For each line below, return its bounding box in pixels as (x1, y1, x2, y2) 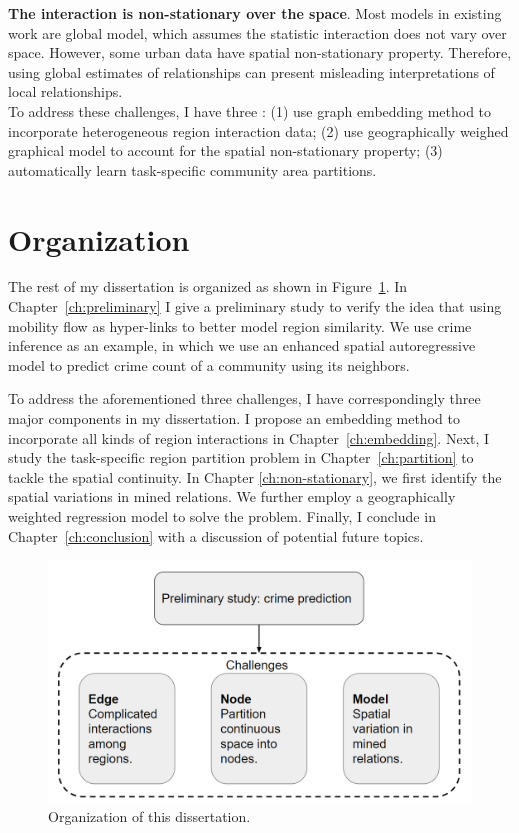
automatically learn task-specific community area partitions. (8, 159, 377, 180)
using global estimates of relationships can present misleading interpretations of (8, 61, 495, 82)
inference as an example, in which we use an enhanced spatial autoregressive (8, 335, 476, 356)
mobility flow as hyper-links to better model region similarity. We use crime (8, 315, 472, 336)
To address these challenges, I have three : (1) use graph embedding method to (8, 100, 492, 121)
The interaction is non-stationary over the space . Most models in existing (8, 3, 502, 23)
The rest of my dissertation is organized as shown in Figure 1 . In (8, 276, 408, 297)
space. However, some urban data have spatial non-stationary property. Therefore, (8, 42, 512, 63)
